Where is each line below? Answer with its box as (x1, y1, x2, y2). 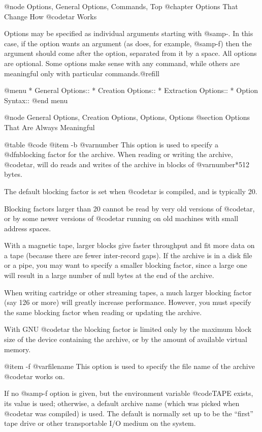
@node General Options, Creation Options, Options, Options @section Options (4, 112, 250, 122)
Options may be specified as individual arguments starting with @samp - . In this (4, 28, 253, 39)
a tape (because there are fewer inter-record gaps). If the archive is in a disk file (4, 250, 252, 260)
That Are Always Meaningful (4, 121, 95, 132)
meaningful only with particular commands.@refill (4, 68, 159, 78)
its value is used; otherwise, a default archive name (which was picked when (4, 398, 240, 408)
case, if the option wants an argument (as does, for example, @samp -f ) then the (4, 38, 252, 48)
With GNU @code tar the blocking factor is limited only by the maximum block (4, 324, 252, 334)
